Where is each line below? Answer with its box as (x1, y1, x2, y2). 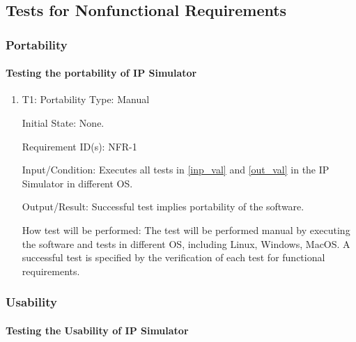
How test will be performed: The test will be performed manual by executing (22, 222, 350, 237)
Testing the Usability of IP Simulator (6, 322, 189, 337)
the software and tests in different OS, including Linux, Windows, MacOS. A (22, 236, 350, 251)
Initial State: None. (22, 116, 105, 130)
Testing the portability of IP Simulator (6, 65, 197, 80)
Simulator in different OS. (22, 176, 133, 190)
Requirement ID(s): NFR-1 (22, 139, 137, 153)
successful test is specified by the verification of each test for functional (22, 250, 325, 265)
